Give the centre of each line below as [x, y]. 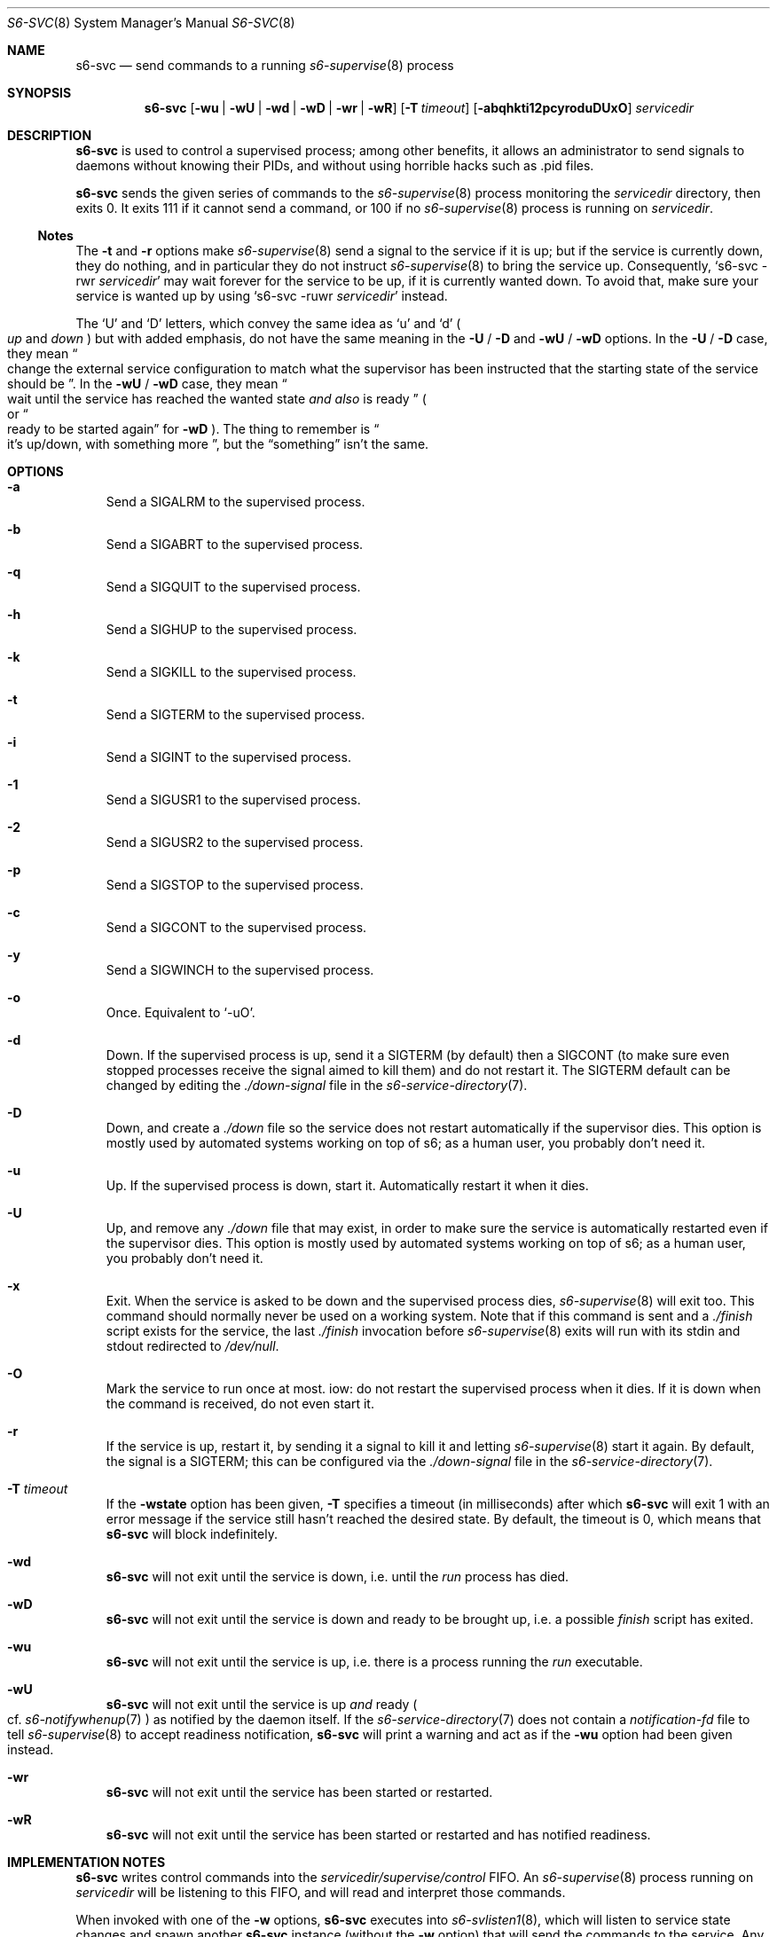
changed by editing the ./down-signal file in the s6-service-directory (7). [317, 1085]
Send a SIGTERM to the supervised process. [235, 714]
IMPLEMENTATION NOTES [86, 1862]
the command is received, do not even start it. [240, 1404]
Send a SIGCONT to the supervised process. [236, 927]
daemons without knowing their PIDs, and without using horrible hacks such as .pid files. [335, 165]
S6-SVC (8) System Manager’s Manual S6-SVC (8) [151, 23]
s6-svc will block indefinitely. [192, 1534]
